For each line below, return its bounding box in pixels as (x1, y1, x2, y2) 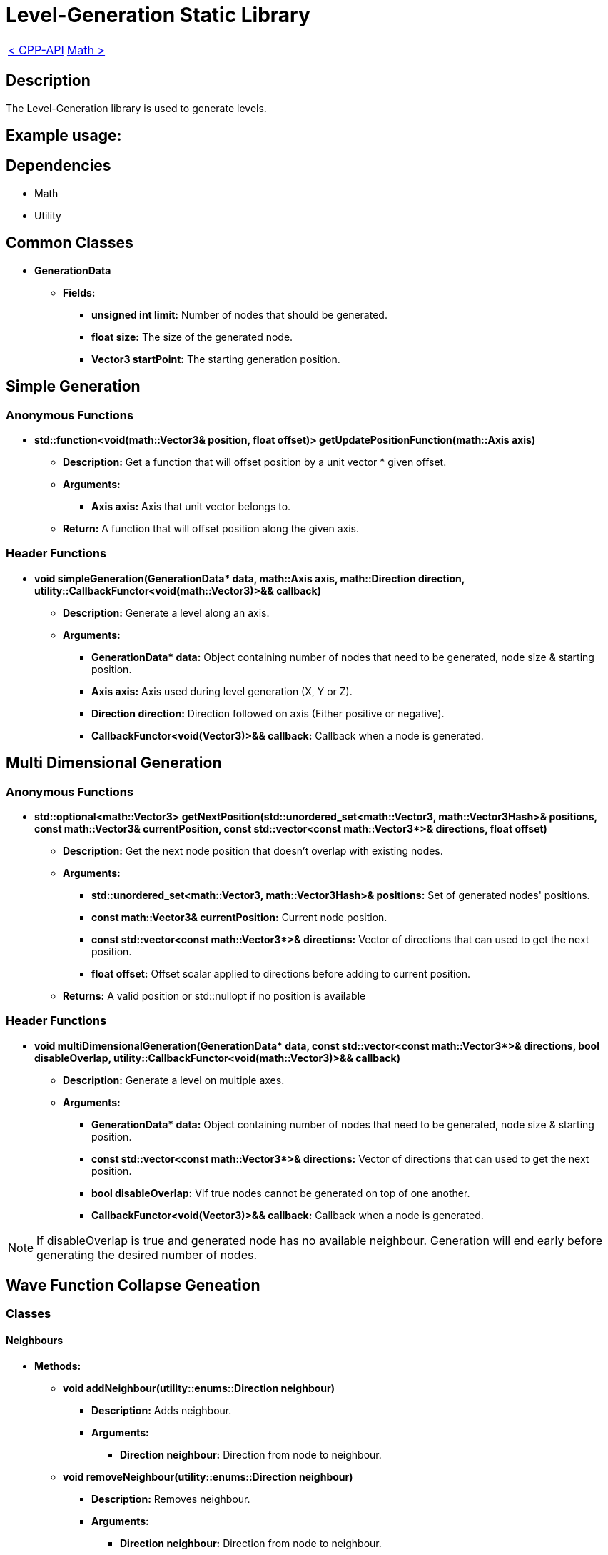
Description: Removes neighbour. (91, 1492, 250, 1505)
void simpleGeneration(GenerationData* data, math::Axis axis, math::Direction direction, (34, 572, 465, 585)
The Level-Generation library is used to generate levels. (6, 101, 267, 114)
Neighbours (6, 1334, 64, 1347)
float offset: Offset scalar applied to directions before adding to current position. (91, 967, 471, 980)
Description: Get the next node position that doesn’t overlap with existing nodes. (63, 844, 443, 857)
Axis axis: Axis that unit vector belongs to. (91, 500, 291, 512)
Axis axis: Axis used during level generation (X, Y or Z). (91, 685, 353, 697)
